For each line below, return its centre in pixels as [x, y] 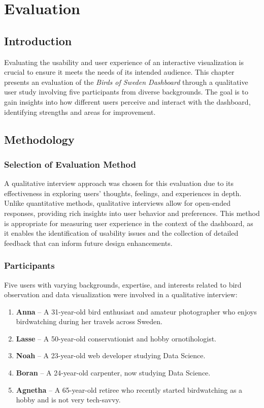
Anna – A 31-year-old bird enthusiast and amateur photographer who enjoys [136, 311]
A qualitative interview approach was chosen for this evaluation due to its [119, 183]
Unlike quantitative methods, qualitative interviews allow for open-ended [117, 203]
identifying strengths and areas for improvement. [80, 112]
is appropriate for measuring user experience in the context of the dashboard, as [129, 223]
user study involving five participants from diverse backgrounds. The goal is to [126, 92]
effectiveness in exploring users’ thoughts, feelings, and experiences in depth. [123, 193]
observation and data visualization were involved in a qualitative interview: [121, 294]
